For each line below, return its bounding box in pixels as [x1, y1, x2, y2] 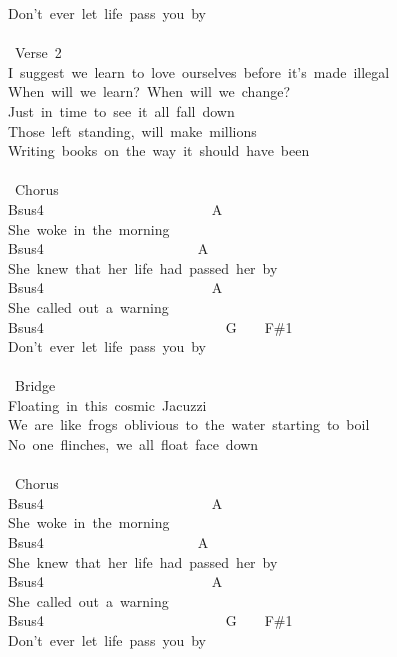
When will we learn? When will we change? [8, 81, 290, 102]
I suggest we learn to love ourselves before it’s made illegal [8, 61, 390, 82]
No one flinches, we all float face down [8, 434, 259, 455]
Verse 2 [14, 42, 62, 63]
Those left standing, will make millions [8, 120, 257, 141]
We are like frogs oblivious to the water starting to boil [8, 414, 370, 435]
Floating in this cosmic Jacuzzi [8, 394, 207, 415]
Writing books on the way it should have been [8, 140, 310, 161]
